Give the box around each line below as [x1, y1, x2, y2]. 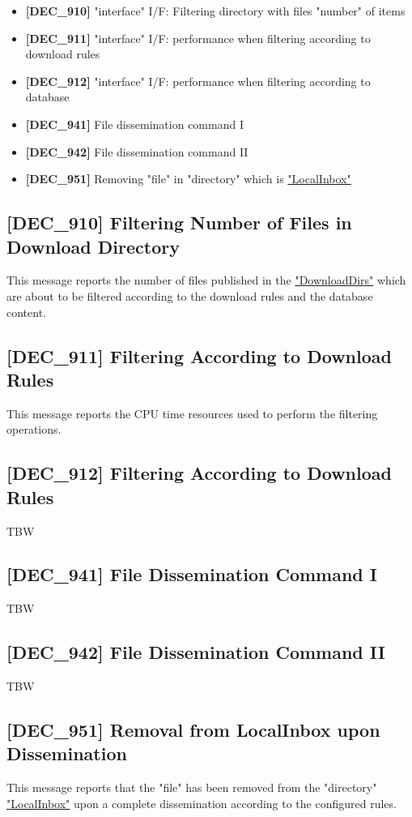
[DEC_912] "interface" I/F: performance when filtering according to [25, 72, 371, 89]
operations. [6, 421, 62, 438]
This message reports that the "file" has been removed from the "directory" [6, 779, 377, 796]
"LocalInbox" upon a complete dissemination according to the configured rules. [6, 794, 397, 811]
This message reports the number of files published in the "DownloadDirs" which [6, 272, 406, 289]
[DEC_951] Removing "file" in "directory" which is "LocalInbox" [25, 170, 351, 187]
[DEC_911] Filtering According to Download [6, 343, 392, 368]
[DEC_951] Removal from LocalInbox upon [6, 717, 380, 742]
